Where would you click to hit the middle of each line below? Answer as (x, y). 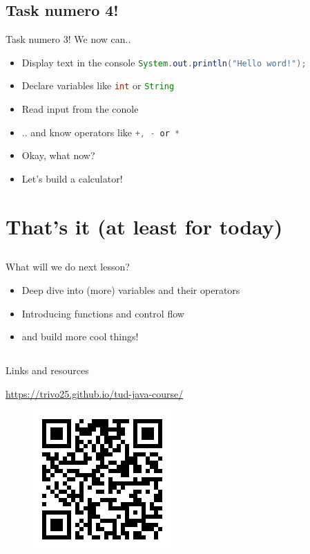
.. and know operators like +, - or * (101, 132)
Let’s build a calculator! (72, 178)
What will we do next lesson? (68, 267)
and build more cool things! (80, 336)
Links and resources (47, 370)
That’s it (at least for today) (144, 226)
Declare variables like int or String (98, 85)
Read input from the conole (80, 109)
